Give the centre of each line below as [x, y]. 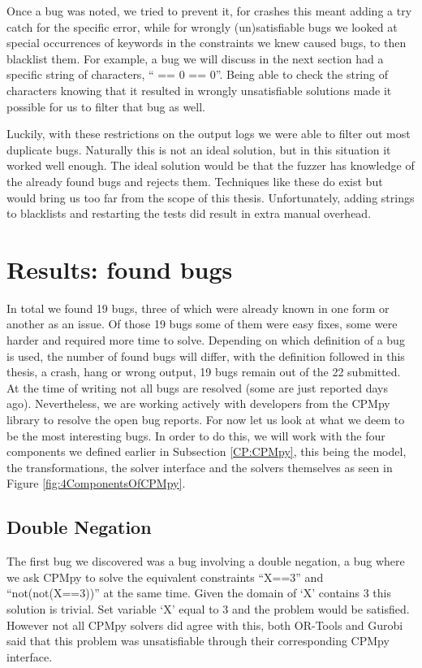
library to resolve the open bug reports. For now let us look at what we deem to [206, 419]
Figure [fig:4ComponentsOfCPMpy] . [96, 483]
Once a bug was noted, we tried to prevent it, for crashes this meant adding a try [209, 11]
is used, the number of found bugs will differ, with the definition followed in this [206, 356]
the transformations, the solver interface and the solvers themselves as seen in [200, 467]
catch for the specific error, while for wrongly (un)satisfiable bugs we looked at [202, 26]
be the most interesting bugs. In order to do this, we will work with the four [196, 435]
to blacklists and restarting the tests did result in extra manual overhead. [189, 213]
